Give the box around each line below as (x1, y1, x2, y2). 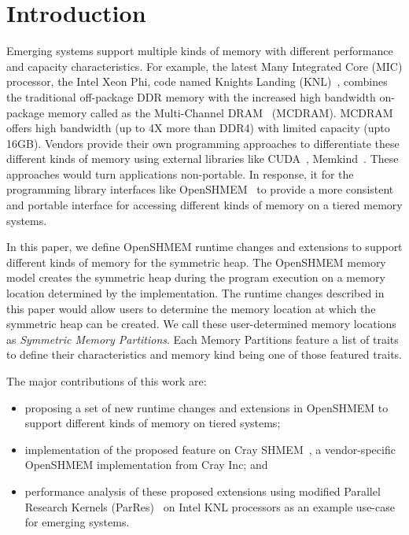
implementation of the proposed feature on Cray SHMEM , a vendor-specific (24, 441, 396, 457)
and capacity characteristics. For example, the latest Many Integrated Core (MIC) (6, 57, 403, 74)
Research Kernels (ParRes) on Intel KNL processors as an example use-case (24, 498, 395, 515)
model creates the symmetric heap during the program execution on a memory (6, 269, 385, 286)
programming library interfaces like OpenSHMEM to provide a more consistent (6, 181, 394, 197)
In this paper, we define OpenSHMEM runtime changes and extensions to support (6, 238, 403, 255)
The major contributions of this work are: (6, 373, 207, 389)
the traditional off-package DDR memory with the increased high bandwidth (6, 88, 376, 105)
